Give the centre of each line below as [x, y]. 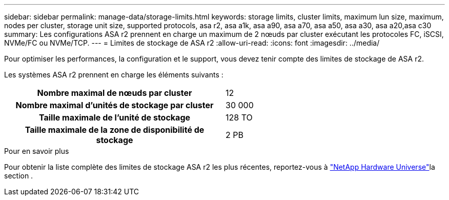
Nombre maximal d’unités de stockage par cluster [115, 105]
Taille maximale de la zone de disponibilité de [115, 130]
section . [19, 176]
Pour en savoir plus [37, 151]
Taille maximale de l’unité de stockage [115, 117]
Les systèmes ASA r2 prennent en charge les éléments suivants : [114, 75]
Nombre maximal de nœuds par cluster [115, 93]
